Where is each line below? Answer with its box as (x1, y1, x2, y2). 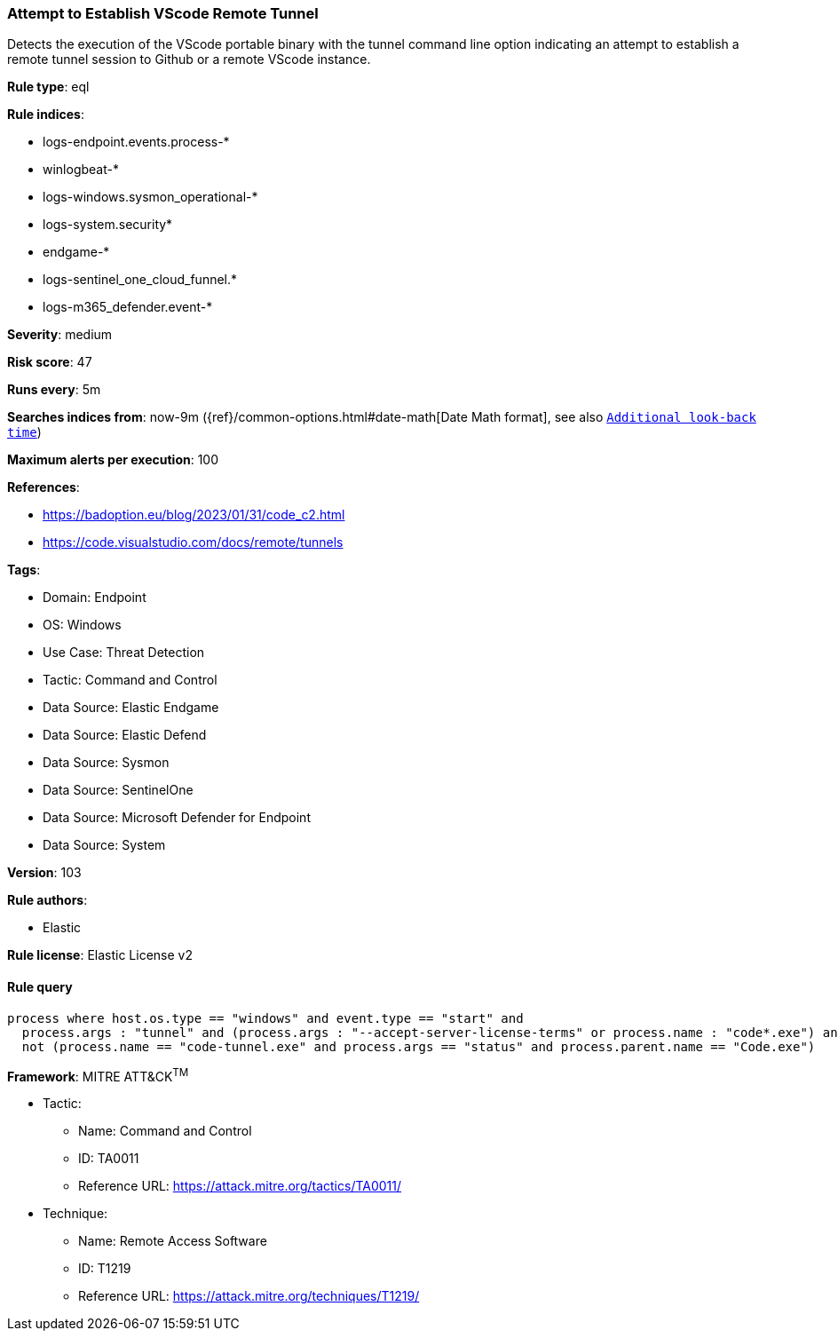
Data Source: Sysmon (43, 755, 170, 771)
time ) (7, 424, 42, 440)
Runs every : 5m (7, 382, 101, 398)
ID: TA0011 (78, 1151, 139, 1167)
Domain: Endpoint (43, 590, 146, 606)
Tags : (7, 562, 41, 578)
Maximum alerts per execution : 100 (7, 452, 219, 468)
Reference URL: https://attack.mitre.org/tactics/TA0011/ (78, 1178, 402, 1194)
